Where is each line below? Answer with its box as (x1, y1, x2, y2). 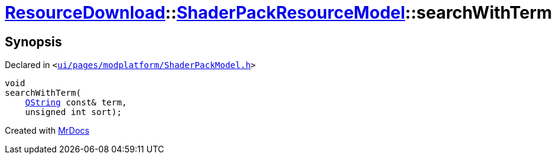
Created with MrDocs (5, 125, 90, 136)
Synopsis (5, 34, 62, 49)
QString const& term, (25, 98, 127, 108)
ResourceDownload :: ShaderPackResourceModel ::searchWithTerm (5, 2, 552, 23)
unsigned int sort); (25, 107, 122, 117)
